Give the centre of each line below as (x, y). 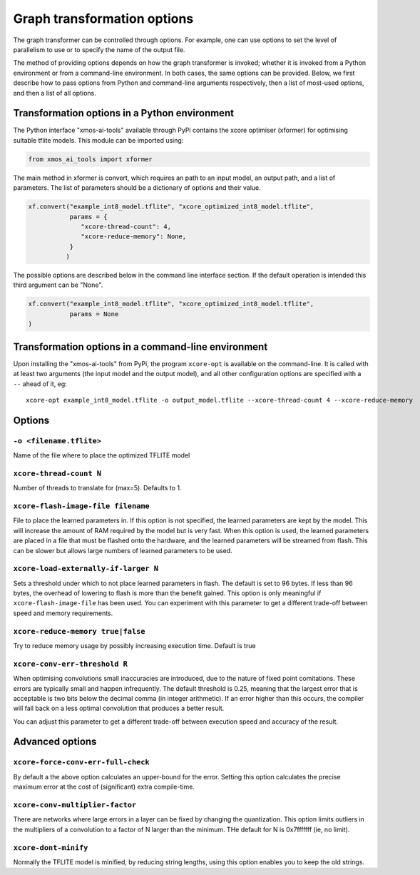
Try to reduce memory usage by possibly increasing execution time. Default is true (134, 645)
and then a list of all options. (55, 93)
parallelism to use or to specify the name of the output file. (99, 49)
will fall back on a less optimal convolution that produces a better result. (119, 708)
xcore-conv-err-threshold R (71, 664)
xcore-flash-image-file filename (81, 506)
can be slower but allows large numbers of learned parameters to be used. (123, 550)
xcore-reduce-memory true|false (79, 631)
